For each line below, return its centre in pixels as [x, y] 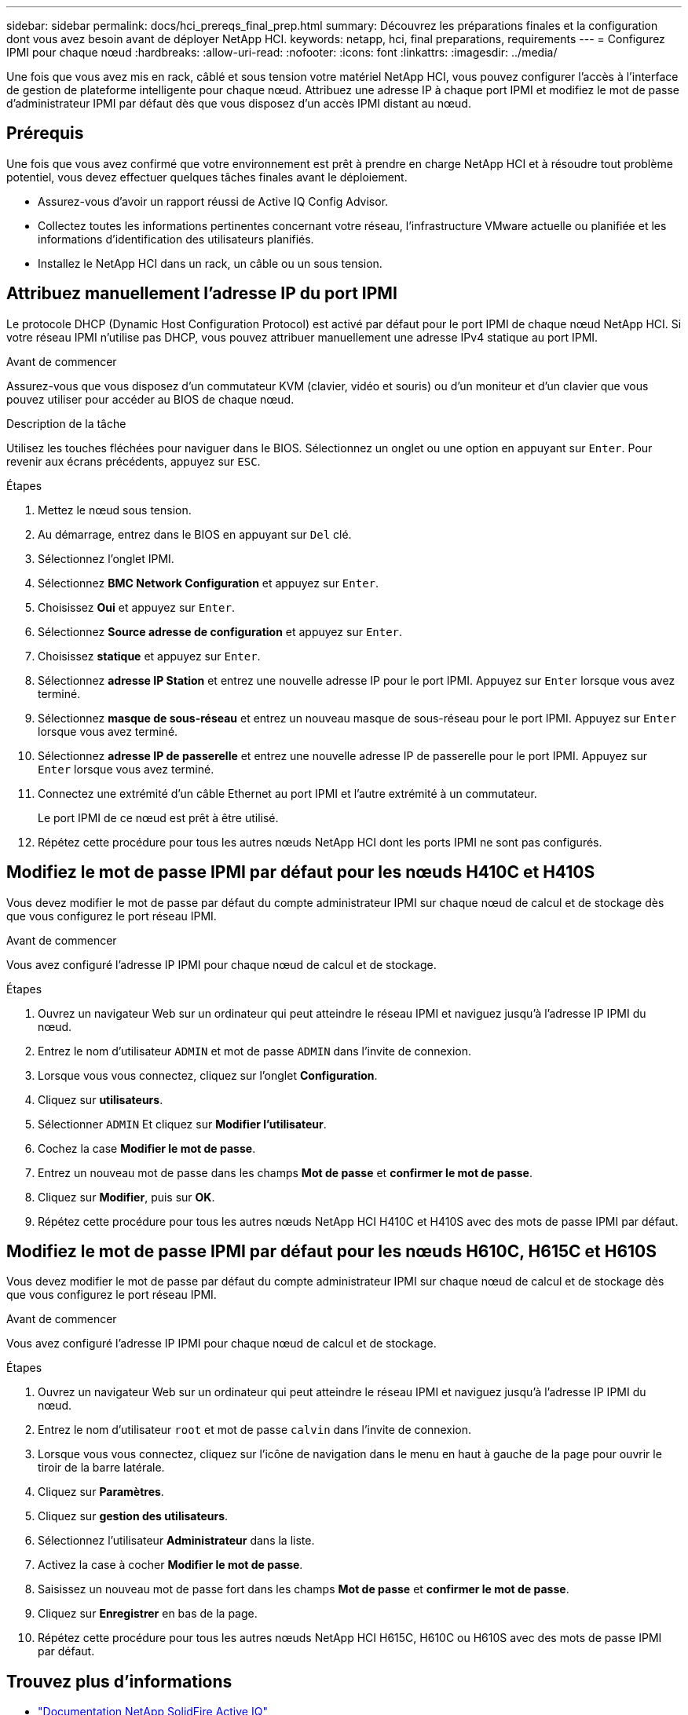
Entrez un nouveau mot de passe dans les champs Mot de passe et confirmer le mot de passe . [285, 1172]
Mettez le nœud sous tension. [115, 510]
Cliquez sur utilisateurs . [101, 1099]
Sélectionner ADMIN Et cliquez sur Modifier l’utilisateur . [182, 1124]
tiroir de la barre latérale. [101, 1468]
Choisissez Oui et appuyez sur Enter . [136, 607]
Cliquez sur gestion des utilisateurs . [133, 1516]
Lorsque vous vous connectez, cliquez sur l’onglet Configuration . [208, 1075]
